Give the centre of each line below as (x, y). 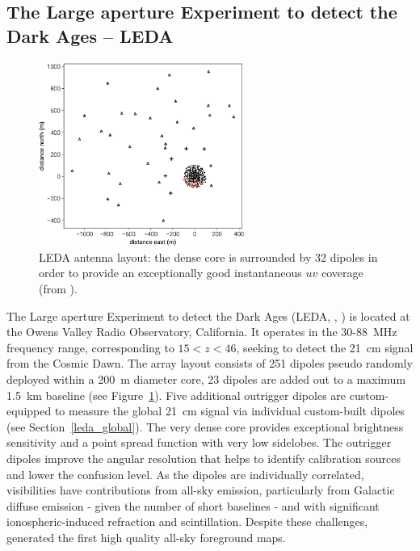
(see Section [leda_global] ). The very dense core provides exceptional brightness (205, 426)
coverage (342, 273)
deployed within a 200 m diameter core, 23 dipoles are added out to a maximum (206, 379)
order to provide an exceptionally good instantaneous (170, 273)
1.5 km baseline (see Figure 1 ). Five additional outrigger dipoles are (176, 395)
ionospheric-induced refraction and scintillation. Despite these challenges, (187, 522)
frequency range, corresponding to (90, 347)
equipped (29, 411)
